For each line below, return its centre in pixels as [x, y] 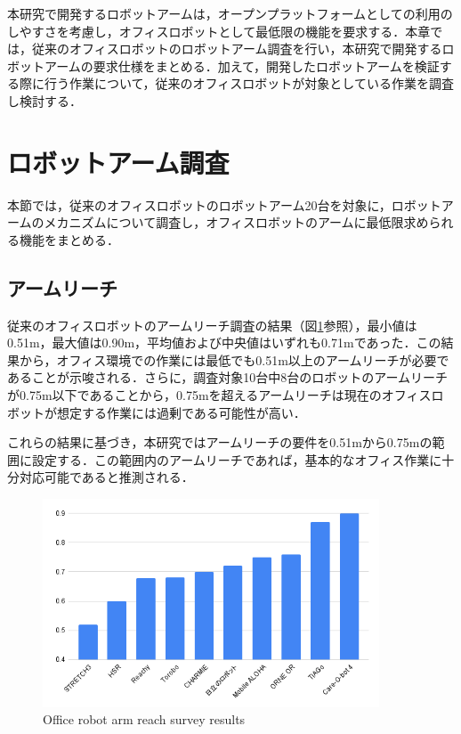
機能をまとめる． [69, 239]
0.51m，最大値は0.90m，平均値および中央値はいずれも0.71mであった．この [224, 343]
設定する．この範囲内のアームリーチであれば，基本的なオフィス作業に [237, 459]
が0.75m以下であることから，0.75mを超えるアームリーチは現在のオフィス [219, 395]
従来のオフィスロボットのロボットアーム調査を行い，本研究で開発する [237, 49]
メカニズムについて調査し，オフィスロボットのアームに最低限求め [236, 222]
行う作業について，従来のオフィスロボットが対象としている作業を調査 [249, 83]
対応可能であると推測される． [106, 477]
